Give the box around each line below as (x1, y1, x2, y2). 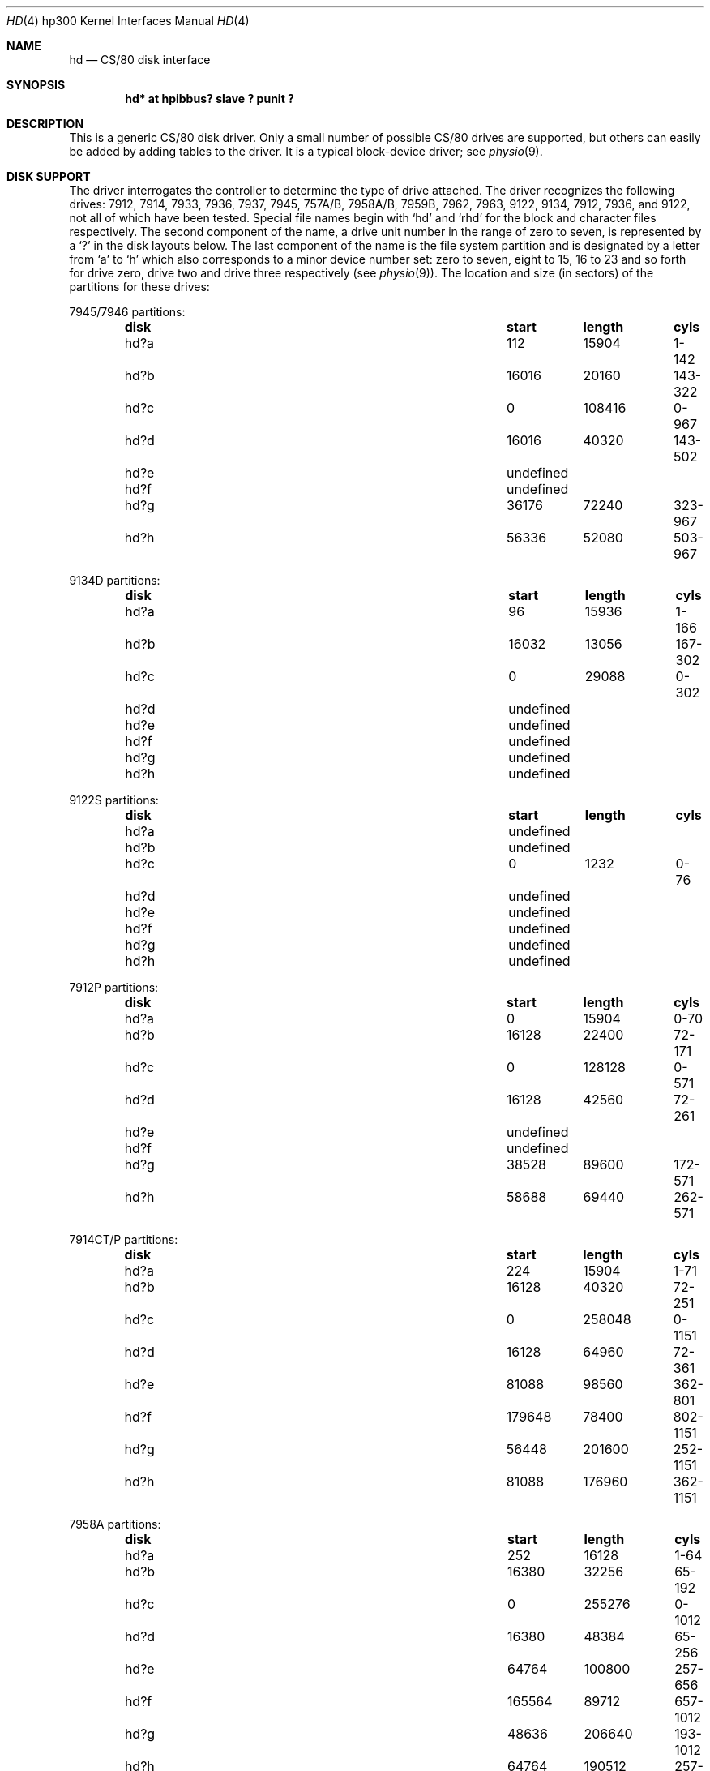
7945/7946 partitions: (69, 305, 186, 319)
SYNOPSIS (6, 78, 66, 92)
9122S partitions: (69, 793, 159, 807)
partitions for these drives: (69, 280, 210, 294)
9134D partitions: (69, 573, 160, 587)
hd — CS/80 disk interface (69, 53, 211, 66)
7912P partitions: (69, 980, 159, 994)
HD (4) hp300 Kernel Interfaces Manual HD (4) (6, 14, 250, 28)
